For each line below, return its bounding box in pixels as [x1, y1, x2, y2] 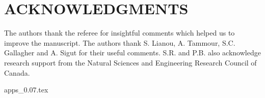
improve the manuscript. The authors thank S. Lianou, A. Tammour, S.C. [4, 37, 235, 48]
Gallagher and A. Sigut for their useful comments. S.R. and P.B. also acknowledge [4, 47, 261, 58]
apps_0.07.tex [4, 84, 48, 95]
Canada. [4, 67, 30, 78]
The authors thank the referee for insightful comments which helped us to [4, 27, 235, 38]
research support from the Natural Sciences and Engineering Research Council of [4, 57, 257, 68]
